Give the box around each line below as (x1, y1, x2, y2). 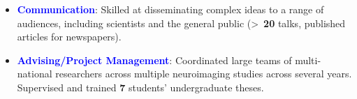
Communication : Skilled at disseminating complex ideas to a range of (17, 2, 324, 16)
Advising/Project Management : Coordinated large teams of (17, 52, 292, 67)
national (17, 66, 52, 81)
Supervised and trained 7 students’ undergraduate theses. (17, 79, 264, 94)
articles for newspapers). (17, 29, 122, 44)
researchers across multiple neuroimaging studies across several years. (55, 66, 352, 81)
